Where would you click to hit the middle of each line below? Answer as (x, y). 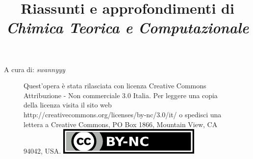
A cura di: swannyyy (35, 69)
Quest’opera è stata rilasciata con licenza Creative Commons (115, 86)
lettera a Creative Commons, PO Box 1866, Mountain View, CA (121, 124)
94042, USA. (42, 151)
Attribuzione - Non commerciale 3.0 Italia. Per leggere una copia (121, 95)
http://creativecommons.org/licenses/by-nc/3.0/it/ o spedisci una (123, 114)
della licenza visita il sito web (68, 105)
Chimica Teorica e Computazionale (127, 27)
